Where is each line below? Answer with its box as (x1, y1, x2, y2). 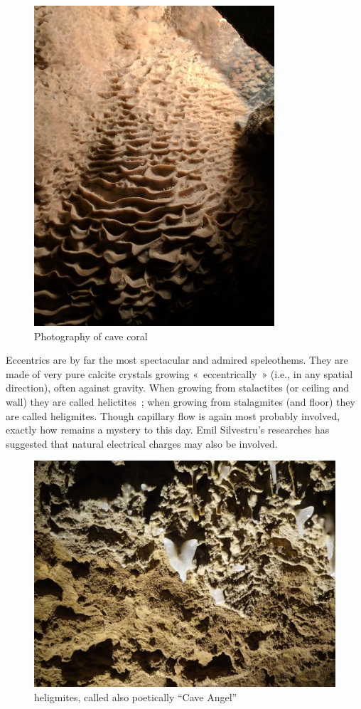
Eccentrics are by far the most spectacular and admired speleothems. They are (6, 352, 348, 367)
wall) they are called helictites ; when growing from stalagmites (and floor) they (6, 394, 355, 409)
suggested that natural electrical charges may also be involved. (6, 436, 278, 451)
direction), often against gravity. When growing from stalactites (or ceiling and (6, 380, 350, 395)
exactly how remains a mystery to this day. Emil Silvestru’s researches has (6, 422, 330, 437)
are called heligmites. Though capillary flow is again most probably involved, (6, 408, 340, 423)
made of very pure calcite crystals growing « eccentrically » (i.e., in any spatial (6, 366, 353, 381)
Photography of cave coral (34, 328, 148, 343)
